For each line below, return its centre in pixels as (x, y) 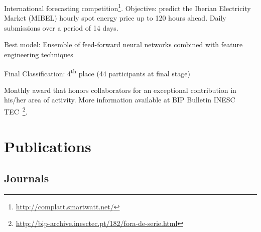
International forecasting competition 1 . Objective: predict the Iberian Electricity (127, 7)
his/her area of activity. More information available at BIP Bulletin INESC (120, 100)
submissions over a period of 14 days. (61, 27)
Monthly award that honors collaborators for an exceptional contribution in (120, 90)
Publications (48, 146)
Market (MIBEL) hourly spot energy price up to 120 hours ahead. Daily (115, 18)
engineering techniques (39, 54)
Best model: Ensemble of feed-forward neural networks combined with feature (123, 44)
